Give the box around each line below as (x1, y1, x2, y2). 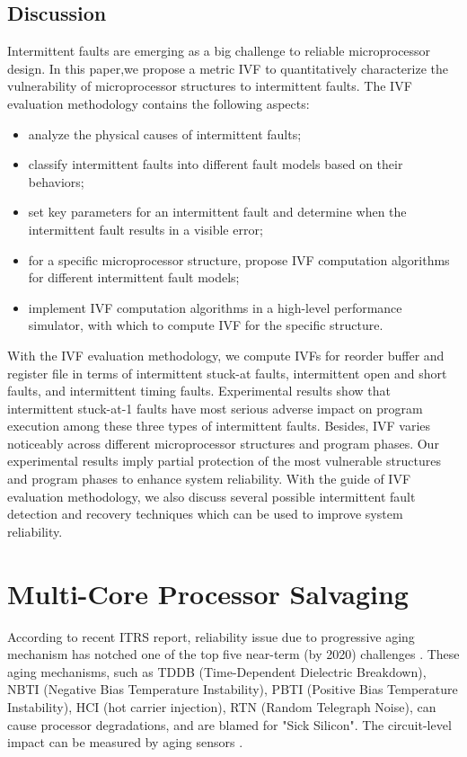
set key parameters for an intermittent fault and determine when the (28, 202, 407, 221)
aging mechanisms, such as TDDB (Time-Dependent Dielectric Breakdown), (7, 662, 427, 681)
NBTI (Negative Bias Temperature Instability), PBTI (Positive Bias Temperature (7, 680, 458, 699)
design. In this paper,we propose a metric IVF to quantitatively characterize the (7, 58, 448, 77)
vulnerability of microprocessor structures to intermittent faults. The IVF (7, 76, 412, 95)
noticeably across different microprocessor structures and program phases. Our (7, 433, 439, 452)
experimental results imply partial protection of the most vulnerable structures (7, 451, 441, 470)
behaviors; (28, 172, 84, 191)
